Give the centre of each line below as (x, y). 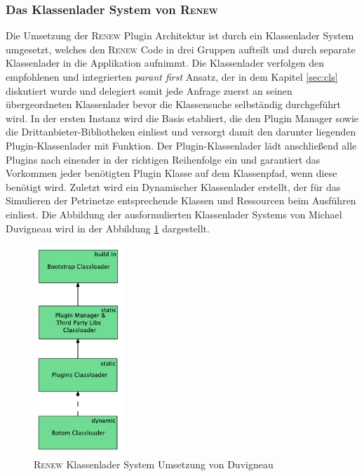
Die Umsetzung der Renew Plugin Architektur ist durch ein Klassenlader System (180, 35)
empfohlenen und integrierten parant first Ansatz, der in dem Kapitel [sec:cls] (172, 77)
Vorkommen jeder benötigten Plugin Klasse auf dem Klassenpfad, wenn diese (171, 173)
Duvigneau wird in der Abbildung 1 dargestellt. (108, 228)
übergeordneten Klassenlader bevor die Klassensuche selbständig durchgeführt (173, 104)
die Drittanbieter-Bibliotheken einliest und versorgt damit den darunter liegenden (181, 132)
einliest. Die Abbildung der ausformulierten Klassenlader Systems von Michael (174, 214)
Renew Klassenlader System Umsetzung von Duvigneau (154, 464)
